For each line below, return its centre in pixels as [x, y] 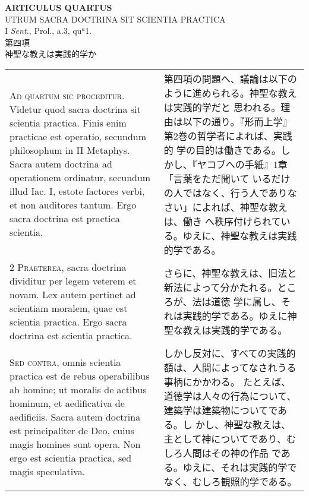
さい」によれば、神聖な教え [226, 207]
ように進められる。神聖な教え [230, 93]
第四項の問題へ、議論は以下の [230, 78]
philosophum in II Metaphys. [70, 150]
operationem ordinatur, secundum [80, 178]
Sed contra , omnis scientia [65, 362]
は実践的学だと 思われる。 [222, 107]
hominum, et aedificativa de [67, 403]
